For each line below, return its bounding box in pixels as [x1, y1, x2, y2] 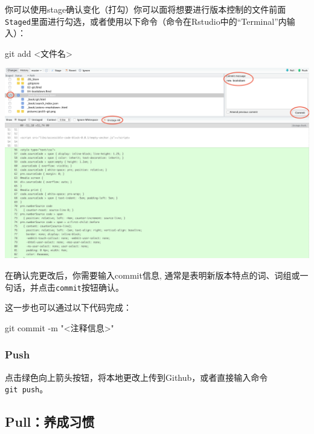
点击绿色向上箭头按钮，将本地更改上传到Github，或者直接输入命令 [5, 371, 268, 383]
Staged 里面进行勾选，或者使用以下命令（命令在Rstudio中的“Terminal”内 [5, 15, 287, 27]
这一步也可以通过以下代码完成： [5, 301, 132, 314]
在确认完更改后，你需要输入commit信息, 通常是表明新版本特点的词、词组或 [5, 269, 300, 282]
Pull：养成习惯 [5, 412, 95, 431]
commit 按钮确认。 [56, 280, 124, 293]
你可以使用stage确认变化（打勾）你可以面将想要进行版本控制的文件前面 [5, 3, 286, 15]
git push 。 [5, 383, 48, 395]
